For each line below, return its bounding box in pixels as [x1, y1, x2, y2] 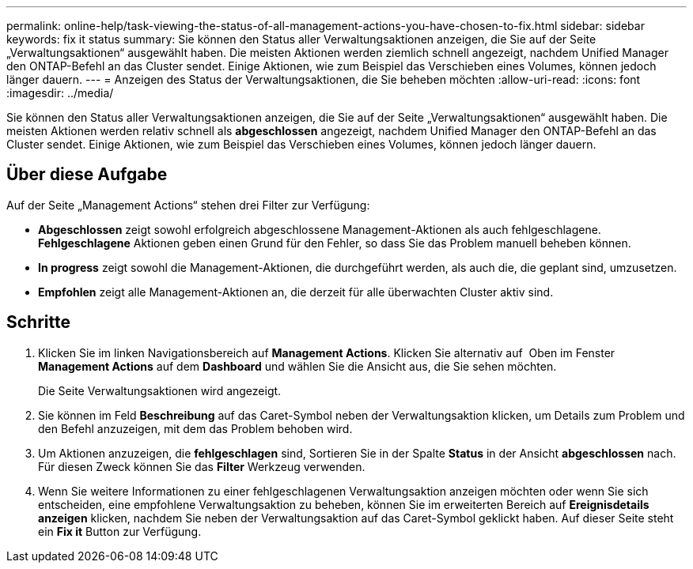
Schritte [6, 312, 70, 333]
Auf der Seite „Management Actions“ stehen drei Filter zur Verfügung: [6, 198, 370, 212]
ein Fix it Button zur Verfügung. [38, 524, 202, 538]
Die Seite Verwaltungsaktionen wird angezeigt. [38, 383, 282, 398]
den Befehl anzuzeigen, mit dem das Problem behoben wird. [38, 421, 353, 435]
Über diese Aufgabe [6, 164, 168, 185]
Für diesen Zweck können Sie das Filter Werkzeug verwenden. [38, 459, 365, 473]
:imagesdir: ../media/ [6, 86, 114, 100]
